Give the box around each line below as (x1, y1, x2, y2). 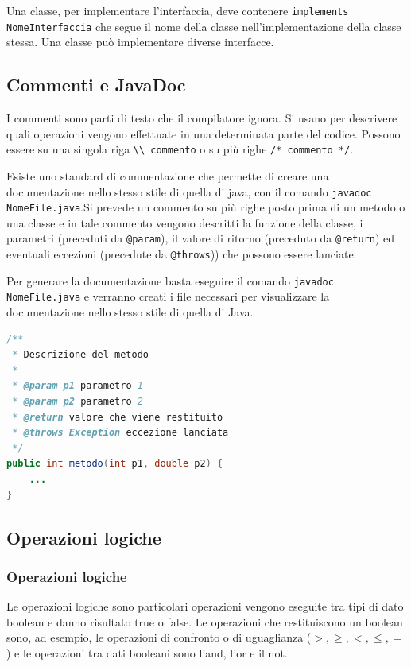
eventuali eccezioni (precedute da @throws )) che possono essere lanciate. (6, 246, 357, 262)
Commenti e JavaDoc (6, 72, 186, 97)
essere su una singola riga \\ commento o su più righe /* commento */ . (6, 141, 354, 157)
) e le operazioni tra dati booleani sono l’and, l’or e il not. (6, 644, 288, 661)
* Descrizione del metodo (12, 349, 149, 361)
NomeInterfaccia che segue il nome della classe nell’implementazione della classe (6, 17, 401, 34)
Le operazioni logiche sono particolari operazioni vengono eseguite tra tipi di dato (6, 598, 404, 615)
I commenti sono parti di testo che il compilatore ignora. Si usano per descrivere (6, 110, 397, 126)
